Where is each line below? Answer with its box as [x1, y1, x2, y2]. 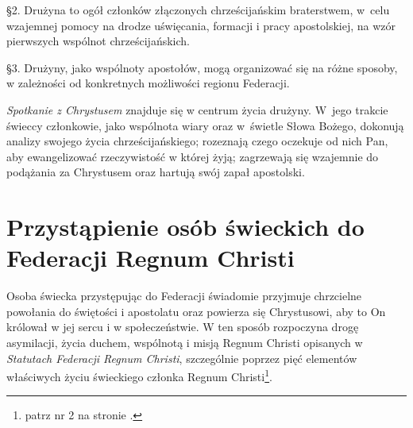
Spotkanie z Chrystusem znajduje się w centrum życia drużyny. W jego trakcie [6, 101, 388, 118]
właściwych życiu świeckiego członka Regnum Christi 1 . [6, 366, 272, 384]
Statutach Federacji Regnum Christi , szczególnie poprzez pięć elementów [6, 349, 357, 366]
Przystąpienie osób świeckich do [6, 210, 365, 243]
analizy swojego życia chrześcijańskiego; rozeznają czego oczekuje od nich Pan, [6, 133, 388, 149]
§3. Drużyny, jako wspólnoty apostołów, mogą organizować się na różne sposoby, [6, 59, 398, 75]
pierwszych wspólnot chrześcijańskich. [6, 33, 190, 49]
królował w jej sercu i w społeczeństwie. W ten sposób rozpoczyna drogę [6, 318, 359, 335]
